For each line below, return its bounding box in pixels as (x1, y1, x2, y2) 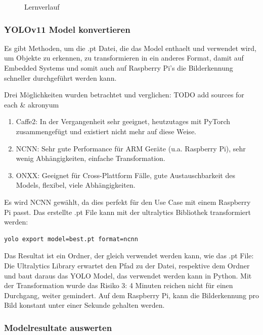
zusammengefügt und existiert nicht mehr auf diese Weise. (16, 126, 196, 136)
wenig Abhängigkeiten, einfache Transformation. (16, 153, 165, 163)
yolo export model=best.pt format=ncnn (4, 235, 138, 243)
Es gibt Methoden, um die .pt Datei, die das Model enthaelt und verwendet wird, (4, 42, 256, 53)
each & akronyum (4, 99, 59, 109)
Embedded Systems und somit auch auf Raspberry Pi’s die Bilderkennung (4, 63, 233, 73)
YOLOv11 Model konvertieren (4, 23, 130, 35)
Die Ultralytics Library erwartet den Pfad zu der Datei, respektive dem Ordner (4, 260, 250, 270)
